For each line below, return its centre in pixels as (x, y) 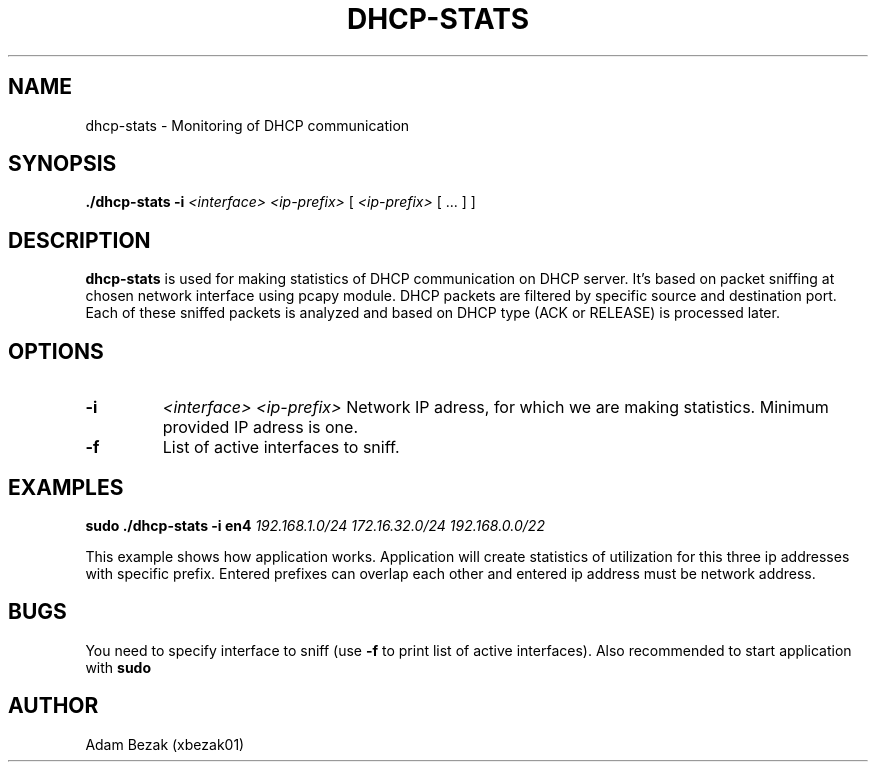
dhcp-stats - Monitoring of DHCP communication (247, 125)
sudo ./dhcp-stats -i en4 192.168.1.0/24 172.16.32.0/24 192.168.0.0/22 (315, 525)
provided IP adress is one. (260, 427)
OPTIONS (56, 351)
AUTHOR (53, 706)
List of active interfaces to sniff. (281, 447)
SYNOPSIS (62, 164)
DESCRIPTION (79, 240)
